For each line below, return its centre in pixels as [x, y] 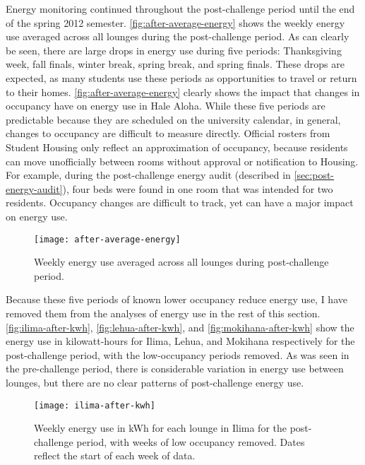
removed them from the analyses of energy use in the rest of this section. [163, 313]
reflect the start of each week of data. [115, 455]
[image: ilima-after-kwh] [95, 405]
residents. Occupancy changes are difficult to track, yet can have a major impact [180, 202]
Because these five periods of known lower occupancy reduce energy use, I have [176, 299]
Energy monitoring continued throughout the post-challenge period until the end [180, 8]
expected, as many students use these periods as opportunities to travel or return [181, 77]
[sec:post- [314, 175]
